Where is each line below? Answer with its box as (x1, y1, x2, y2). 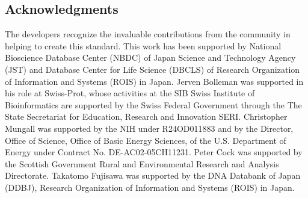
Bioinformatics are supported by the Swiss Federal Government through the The (5, 98, 302, 111)
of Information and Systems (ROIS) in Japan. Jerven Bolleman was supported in (5, 75, 304, 87)
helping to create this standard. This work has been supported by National (5, 39, 282, 52)
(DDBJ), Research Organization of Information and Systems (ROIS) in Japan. (5, 181, 295, 193)
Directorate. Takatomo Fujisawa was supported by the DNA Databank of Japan (5, 169, 301, 182)
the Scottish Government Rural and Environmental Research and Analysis (5, 157, 279, 170)
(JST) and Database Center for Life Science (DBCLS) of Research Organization (5, 63, 300, 75)
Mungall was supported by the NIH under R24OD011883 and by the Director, (5, 122, 294, 134)
